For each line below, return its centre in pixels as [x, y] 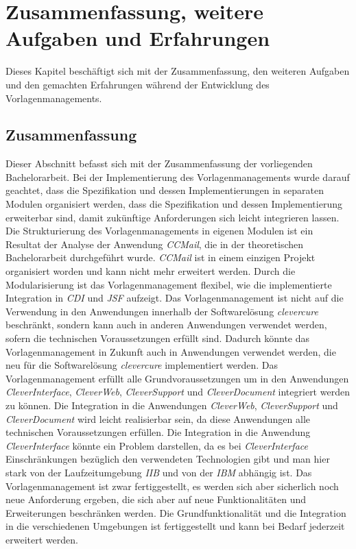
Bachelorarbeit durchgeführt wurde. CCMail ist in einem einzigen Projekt [161, 257]
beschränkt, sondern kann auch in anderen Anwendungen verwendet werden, [166, 325]
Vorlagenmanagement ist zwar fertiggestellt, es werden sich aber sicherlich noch [172, 486]
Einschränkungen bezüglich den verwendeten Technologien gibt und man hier [168, 459]
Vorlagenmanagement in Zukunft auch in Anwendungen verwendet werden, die [171, 351]
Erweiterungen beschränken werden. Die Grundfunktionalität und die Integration [176, 512]
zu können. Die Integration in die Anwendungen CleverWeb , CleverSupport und [172, 405]
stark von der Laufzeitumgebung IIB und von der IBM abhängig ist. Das [159, 472]
